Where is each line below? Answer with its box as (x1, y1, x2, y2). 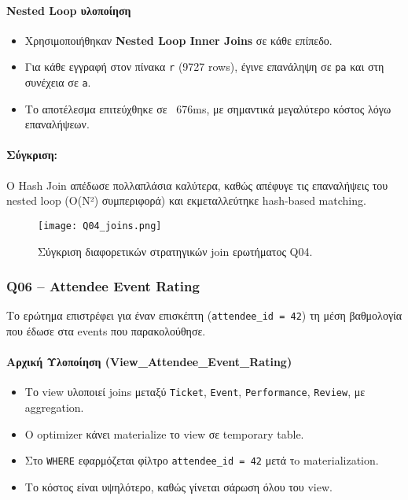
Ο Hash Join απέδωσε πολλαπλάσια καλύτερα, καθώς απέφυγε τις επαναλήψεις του (6, 176, 388, 193)
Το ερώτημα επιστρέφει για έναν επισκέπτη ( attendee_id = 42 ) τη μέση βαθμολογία (6, 307, 402, 324)
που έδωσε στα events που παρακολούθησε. (6, 323, 206, 339)
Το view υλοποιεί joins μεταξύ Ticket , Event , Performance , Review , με (24, 383, 366, 400)
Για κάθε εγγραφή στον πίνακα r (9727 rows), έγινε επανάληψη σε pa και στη (24, 58, 384, 75)
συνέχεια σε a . (24, 74, 91, 91)
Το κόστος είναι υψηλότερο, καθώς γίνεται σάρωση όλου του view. (24, 478, 333, 494)
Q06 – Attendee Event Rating (6, 276, 200, 296)
